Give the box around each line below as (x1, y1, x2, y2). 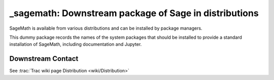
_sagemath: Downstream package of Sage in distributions (9, 8, 259, 19)
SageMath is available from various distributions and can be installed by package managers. (9, 25, 202, 31)
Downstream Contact (9, 54, 79, 63)
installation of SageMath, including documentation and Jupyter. (9, 41, 142, 47)
